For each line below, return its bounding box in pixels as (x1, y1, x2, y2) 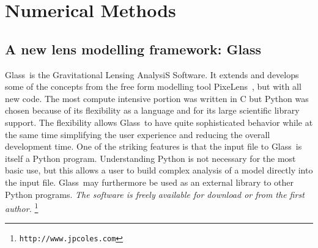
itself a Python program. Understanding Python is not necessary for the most (5, 151, 296, 164)
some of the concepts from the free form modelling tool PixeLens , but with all (5, 80, 301, 93)
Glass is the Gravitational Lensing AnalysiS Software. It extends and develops (5, 68, 299, 81)
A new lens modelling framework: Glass (5, 39, 262, 58)
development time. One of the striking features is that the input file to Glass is (5, 140, 302, 153)
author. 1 (5, 200, 39, 214)
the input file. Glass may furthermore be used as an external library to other (5, 175, 294, 188)
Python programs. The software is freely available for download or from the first (5, 188, 305, 200)
